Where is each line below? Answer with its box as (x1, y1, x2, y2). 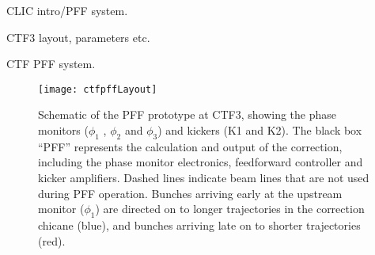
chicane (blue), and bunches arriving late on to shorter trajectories (38, 217, 361, 233)
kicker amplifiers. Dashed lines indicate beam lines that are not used (38, 169, 369, 186)
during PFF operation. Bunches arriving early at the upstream (38, 185, 343, 201)
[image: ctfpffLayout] (38, 83, 157, 95)
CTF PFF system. (6, 55, 96, 72)
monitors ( (38, 122, 89, 139)
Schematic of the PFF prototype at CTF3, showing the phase (38, 106, 337, 123)
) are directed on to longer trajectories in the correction (95, 200, 365, 217)
